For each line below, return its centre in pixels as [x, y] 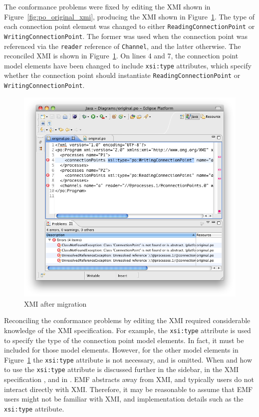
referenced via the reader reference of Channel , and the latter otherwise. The [123, 46]
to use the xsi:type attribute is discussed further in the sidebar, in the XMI [122, 369]
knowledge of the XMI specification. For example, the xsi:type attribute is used [128, 330]
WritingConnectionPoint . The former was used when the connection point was [126, 36]
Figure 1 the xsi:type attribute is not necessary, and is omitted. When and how [128, 359]
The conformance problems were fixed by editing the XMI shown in [107, 6]
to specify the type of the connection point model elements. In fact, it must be [124, 340]
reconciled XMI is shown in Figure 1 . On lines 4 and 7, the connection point [121, 56]
